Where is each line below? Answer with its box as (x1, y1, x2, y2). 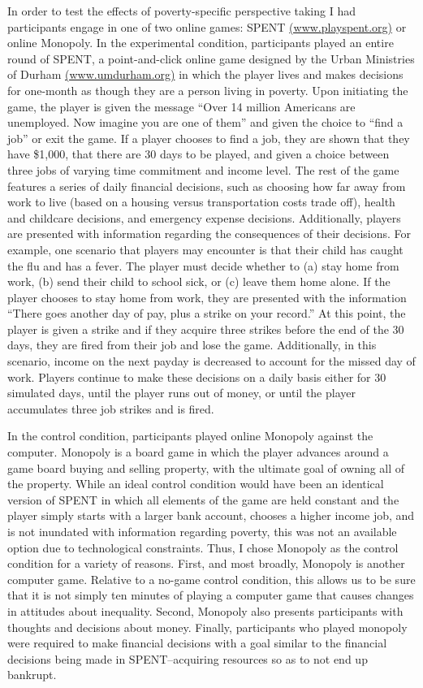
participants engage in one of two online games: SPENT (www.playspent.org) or (7, 18, 407, 35)
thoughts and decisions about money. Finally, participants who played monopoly (7, 618, 408, 635)
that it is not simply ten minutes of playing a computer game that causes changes (7, 586, 414, 604)
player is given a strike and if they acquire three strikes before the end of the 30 (7, 320, 404, 337)
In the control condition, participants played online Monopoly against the (7, 427, 373, 444)
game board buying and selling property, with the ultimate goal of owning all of (7, 459, 405, 476)
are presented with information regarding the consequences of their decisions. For (7, 225, 412, 242)
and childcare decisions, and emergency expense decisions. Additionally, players (7, 209, 401, 226)
